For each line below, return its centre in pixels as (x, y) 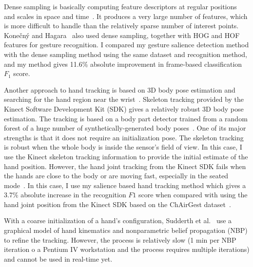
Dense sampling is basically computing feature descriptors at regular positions (120, 6)
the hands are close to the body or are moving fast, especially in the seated (116, 176)
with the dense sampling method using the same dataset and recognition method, (126, 54)
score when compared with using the (193, 195)
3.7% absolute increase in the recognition (65, 195)
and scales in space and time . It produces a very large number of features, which (126, 16)
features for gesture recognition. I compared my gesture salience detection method (126, 45)
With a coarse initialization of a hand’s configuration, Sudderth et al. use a (118, 220)
